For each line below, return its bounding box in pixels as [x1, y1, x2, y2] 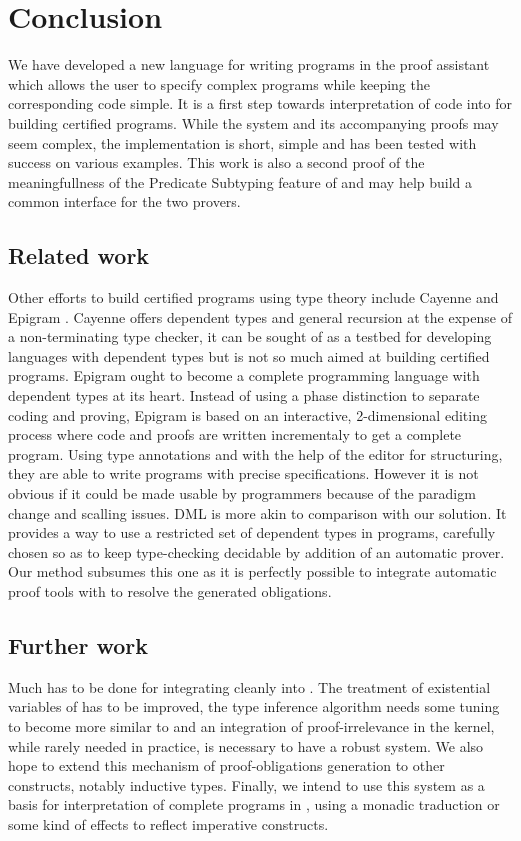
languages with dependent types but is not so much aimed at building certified [8, 345, 490, 366]
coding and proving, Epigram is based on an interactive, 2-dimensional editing [8, 404, 487, 425]
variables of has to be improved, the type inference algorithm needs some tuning [8, 696, 500, 717]
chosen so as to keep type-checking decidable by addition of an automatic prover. [8, 541, 505, 562]
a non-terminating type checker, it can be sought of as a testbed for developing [8, 326, 492, 347]
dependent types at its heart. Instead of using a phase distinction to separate [8, 385, 480, 406]
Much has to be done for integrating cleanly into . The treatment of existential [8, 676, 491, 697]
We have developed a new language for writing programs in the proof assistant [8, 54, 490, 75]
